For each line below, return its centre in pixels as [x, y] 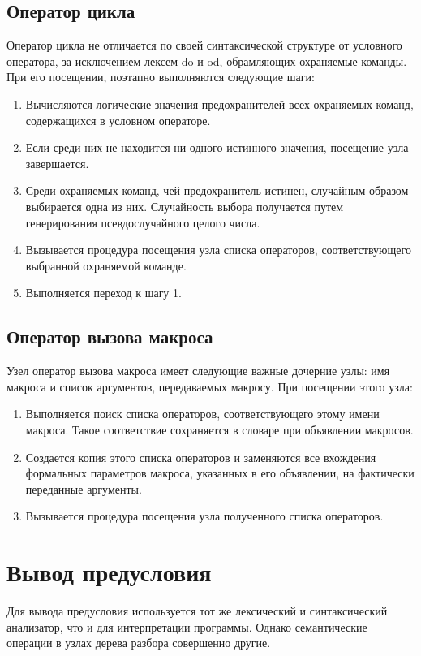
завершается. [57, 163]
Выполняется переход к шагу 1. [103, 293]
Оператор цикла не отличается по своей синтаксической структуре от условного [204, 45]
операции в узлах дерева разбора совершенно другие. [139, 643]
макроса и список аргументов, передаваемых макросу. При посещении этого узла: [210, 386]
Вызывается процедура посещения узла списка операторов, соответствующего [218, 250]
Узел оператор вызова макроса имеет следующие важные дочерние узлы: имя [198, 371]
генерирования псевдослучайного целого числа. [143, 222]
